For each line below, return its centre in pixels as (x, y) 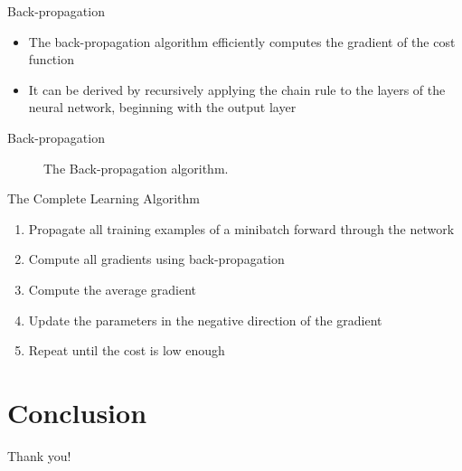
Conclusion (77, 412)
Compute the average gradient (112, 289)
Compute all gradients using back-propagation (156, 259)
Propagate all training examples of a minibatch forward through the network (241, 228)
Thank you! (39, 455)
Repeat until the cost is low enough (127, 350)
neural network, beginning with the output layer (162, 107)
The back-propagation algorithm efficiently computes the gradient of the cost (242, 41)
